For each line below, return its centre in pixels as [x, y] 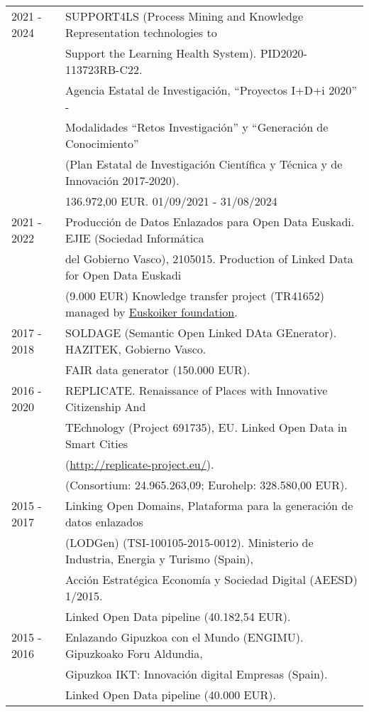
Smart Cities [97, 443]
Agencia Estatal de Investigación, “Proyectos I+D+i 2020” [211, 90]
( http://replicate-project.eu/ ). [139, 464]
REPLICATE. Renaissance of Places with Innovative [196, 390]
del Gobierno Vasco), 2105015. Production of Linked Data [209, 259]
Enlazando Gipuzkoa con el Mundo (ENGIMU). [184, 637]
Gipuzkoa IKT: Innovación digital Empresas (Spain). [196, 674]
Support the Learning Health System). [161, 53]
